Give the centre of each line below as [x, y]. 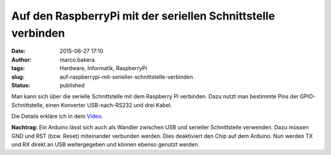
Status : [21, 85]
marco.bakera [77, 59]
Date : [18, 51]
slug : [18, 77]
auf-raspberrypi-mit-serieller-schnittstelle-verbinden [126, 77]
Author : [21, 59]
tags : [18, 68]
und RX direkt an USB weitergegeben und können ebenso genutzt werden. [105, 145]
